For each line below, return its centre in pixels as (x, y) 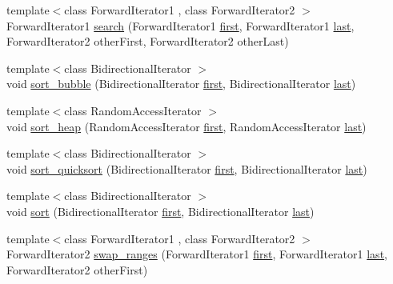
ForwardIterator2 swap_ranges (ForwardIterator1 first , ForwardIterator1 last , (197, 254)
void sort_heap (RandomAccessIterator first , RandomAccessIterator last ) (186, 126)
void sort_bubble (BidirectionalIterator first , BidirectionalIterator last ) (181, 84)
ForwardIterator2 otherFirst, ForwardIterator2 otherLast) (148, 41)
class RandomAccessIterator (133, 110)
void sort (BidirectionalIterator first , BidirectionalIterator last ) (160, 211)
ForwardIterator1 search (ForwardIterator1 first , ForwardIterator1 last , (180, 25)
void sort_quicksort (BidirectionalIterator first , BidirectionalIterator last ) (187, 168)
